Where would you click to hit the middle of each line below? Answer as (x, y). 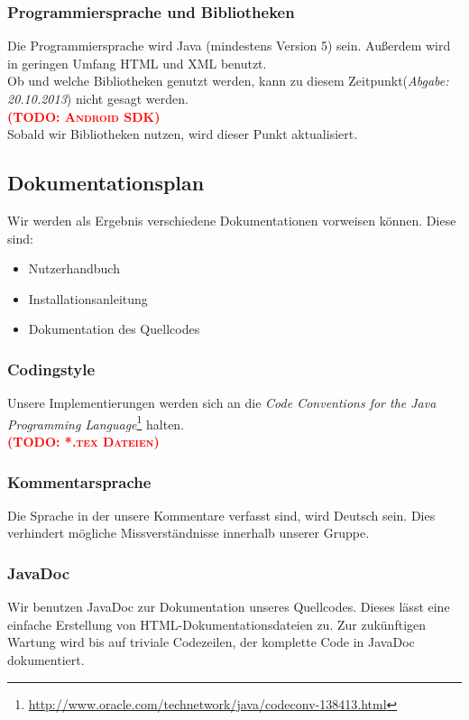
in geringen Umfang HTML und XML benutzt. (137, 63)
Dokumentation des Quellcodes (114, 329)
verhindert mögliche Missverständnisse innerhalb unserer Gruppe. (189, 533)
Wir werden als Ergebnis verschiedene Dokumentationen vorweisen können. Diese (232, 220)
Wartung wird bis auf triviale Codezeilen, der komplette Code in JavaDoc (211, 642)
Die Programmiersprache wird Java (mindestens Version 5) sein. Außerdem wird (229, 46)
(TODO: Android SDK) (84, 116)
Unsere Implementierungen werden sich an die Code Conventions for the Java (222, 403)
